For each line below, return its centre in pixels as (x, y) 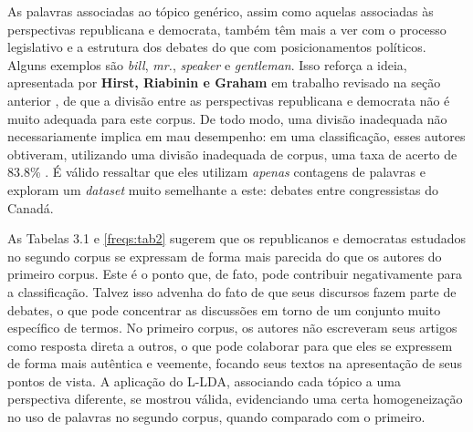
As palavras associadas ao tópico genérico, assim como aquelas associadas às (221, 11)
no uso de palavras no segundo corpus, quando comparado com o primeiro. (216, 417)
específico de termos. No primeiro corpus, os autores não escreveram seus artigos (232, 328)
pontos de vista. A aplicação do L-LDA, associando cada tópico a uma (204, 381)
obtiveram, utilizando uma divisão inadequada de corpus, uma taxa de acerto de (232, 154)
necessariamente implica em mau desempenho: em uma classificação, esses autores (236, 136)
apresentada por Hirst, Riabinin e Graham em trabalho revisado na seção (224, 82)
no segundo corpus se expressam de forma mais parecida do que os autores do (225, 256)
